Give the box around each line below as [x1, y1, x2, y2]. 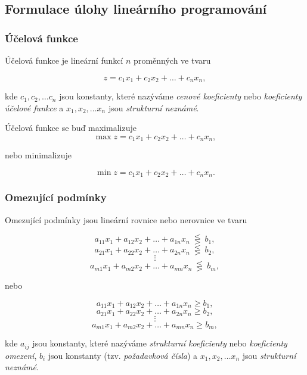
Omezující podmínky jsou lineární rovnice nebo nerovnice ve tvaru [5, 213, 247, 226]
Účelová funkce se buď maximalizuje [5, 121, 137, 134]
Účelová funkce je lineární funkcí [5, 54, 123, 66]
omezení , [5, 349, 37, 361]
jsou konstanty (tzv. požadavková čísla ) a [48, 349, 198, 361]
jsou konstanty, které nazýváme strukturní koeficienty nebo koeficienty [32, 337, 287, 349]
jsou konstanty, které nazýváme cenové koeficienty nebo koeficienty [59, 90, 302, 102]
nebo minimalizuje [5, 149, 72, 161]
